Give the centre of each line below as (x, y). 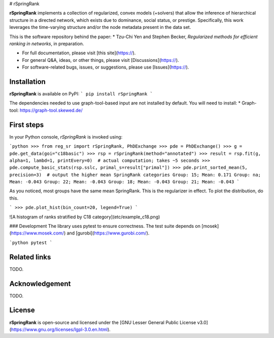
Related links (30, 257)
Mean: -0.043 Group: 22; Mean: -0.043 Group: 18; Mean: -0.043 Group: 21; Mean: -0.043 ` (124, 182)
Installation (27, 81)
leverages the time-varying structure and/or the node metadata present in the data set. (100, 27)
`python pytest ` (31, 243)
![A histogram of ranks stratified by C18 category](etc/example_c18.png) (85, 217)
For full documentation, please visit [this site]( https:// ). (79, 53)
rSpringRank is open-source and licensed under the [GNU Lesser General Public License (103, 322)
